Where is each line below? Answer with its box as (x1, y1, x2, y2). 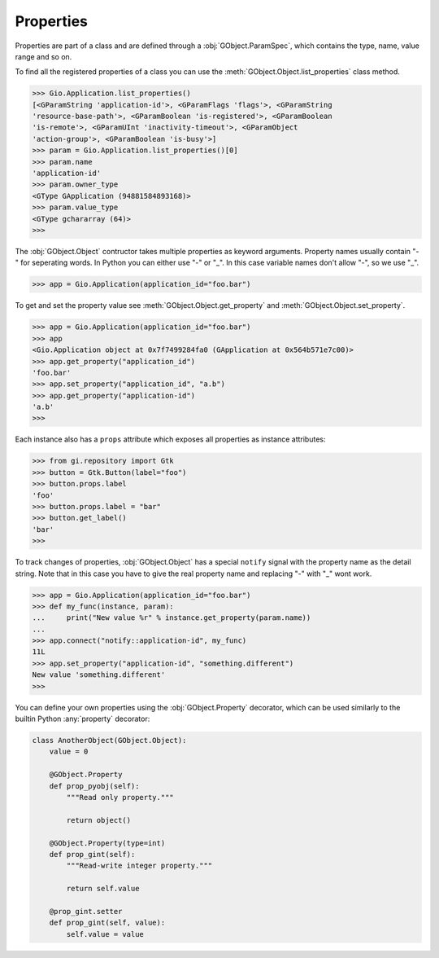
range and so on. (15, 51, 72, 61)
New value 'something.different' (32, 670, 166, 679)
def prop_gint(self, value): (49, 918, 166, 928)
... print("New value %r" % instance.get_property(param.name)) (32, 613, 311, 622)
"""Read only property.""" (66, 793, 174, 802)
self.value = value (66, 929, 144, 938)
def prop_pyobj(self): (49, 781, 140, 790)
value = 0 (49, 747, 89, 757)
